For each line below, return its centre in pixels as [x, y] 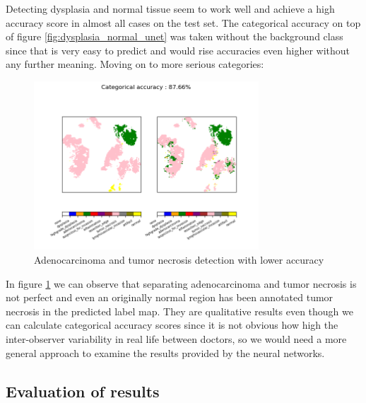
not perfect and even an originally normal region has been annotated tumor [170, 297]
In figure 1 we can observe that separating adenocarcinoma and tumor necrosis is [181, 283]
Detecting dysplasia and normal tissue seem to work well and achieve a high [170, 8]
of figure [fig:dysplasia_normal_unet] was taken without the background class [175, 36]
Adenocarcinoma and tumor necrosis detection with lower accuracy [179, 260]
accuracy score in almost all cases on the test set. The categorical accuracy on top [183, 22]
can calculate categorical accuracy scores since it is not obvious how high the [172, 325]
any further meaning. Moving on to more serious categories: [135, 64]
